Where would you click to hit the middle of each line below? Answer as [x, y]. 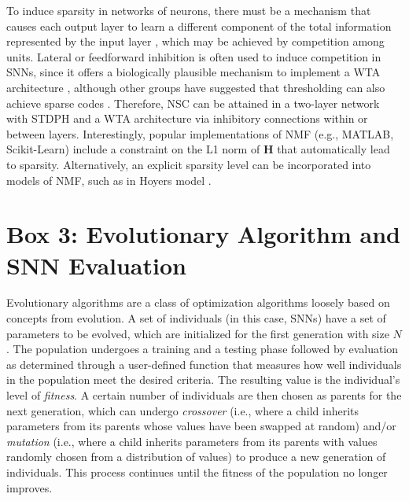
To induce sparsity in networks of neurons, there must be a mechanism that [189, 10]
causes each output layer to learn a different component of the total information [199, 26]
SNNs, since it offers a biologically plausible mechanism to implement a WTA [193, 72]
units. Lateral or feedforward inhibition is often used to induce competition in [194, 56]
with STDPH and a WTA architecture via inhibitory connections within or [187, 118]
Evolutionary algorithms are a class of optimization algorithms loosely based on [198, 302]
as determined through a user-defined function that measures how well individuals [204, 364]
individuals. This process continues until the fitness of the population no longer [197, 472]
